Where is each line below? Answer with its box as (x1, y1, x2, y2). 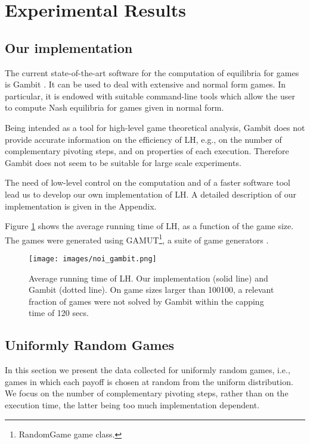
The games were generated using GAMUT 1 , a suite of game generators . (5, 232, 269, 246)
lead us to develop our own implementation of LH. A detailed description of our (5, 187, 296, 200)
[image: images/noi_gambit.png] (29, 254, 157, 263)
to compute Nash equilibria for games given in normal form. (5, 101, 224, 114)
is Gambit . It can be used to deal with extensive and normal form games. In (5, 78, 286, 90)
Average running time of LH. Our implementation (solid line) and (29, 271, 268, 284)
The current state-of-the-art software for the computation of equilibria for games (5, 66, 299, 79)
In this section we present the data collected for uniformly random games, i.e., (5, 364, 290, 376)
